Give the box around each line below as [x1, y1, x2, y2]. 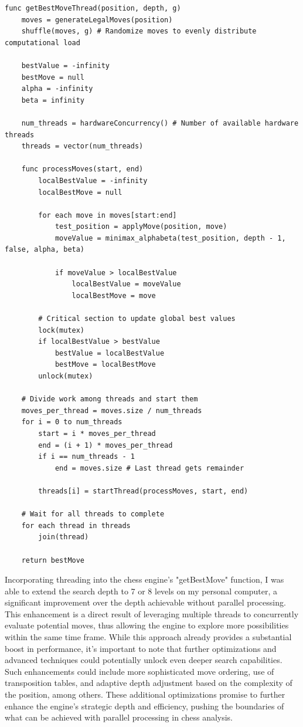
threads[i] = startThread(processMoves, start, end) [38, 486, 248, 495]
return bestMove [21, 556, 85, 564]
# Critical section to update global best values [38, 315, 236, 323]
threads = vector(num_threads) [21, 142, 144, 151]
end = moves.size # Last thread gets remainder [55, 464, 244, 472]
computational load [5, 38, 80, 47]
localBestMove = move [72, 291, 156, 300]
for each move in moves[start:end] [38, 211, 177, 219]
